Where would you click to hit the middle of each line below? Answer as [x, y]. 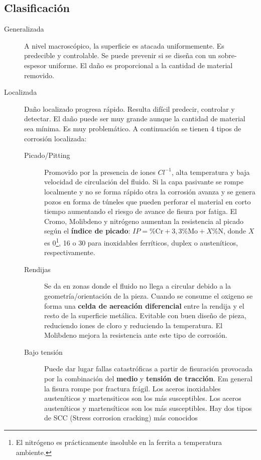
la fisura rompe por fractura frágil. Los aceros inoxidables [133, 388]
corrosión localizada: [55, 138]
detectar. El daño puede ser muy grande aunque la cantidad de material [135, 119]
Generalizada [24, 29]
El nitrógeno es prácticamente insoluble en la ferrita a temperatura [119, 442]
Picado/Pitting [47, 155]
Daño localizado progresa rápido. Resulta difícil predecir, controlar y [129, 108]
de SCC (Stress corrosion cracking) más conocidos [121, 418]
